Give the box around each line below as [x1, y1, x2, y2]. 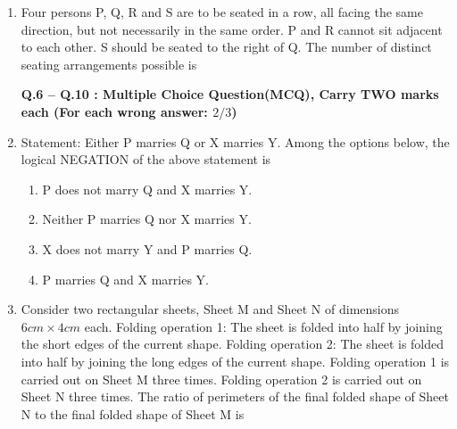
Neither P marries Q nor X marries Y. [42, 210, 252, 228]
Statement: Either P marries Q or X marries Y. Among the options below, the [21, 132, 450, 151]
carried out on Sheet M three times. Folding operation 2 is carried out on [21, 369, 422, 388]
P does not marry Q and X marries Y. [42, 179, 253, 198]
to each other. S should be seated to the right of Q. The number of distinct [21, 37, 432, 56]
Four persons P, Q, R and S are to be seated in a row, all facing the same [21, 3, 423, 21]
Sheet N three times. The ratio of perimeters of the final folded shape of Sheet [21, 387, 449, 406]
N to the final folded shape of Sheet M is [21, 404, 245, 423]
